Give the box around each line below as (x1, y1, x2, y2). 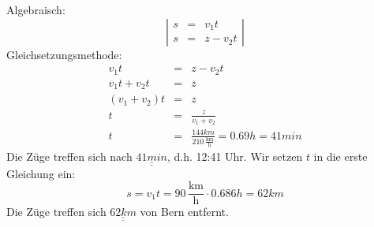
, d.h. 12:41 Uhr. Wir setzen (166, 148, 303, 165)
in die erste (313, 148, 368, 165)
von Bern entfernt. (140, 203, 229, 220)
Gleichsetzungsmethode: (6, 46, 122, 62)
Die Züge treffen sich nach (6, 148, 133, 165)
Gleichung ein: (6, 165, 76, 181)
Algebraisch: (6, 2, 65, 17)
